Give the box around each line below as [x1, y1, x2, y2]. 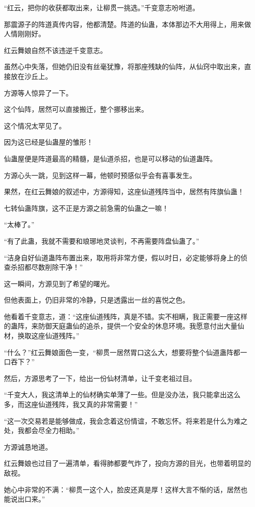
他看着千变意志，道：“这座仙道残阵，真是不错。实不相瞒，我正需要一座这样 [4, 311, 248, 321]
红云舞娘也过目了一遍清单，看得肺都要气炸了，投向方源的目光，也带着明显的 [4, 458, 251, 468]
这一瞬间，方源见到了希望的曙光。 [4, 278, 114, 288]
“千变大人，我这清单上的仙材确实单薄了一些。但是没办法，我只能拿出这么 [4, 389, 241, 400]
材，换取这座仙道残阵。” [4, 330, 79, 341]
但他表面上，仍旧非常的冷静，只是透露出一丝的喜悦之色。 [4, 295, 189, 305]
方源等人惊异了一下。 [4, 87, 73, 98]
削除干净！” [45, 262, 83, 272]
